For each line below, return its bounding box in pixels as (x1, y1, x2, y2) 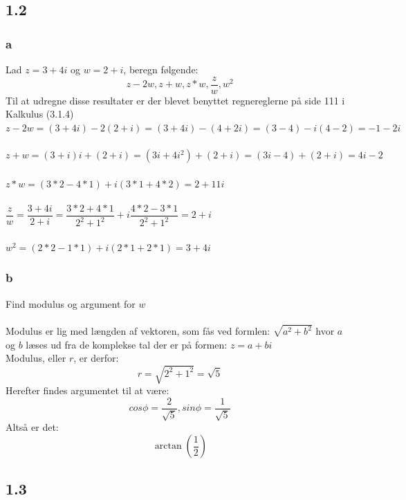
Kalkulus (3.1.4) (6, 107, 74, 121)
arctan (154, 441, 182, 452)
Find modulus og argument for (6, 296, 136, 311)
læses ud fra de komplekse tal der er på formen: (26, 337, 228, 351)
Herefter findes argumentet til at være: (6, 383, 169, 398)
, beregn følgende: (123, 62, 199, 76)
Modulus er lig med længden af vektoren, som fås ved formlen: (6, 324, 270, 338)
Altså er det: (6, 420, 59, 434)
